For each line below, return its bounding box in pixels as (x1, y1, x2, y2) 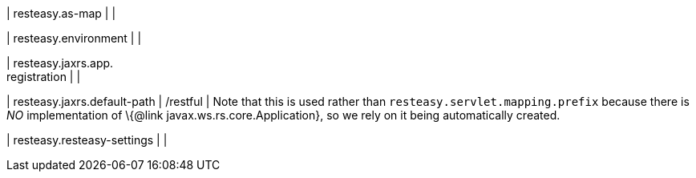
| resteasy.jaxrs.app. (6, 56, 114, 70)
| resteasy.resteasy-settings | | (6, 133, 168, 147)
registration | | (6, 70, 81, 83)
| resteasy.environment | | (6, 31, 142, 45)
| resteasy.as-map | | (6, 6, 116, 20)
